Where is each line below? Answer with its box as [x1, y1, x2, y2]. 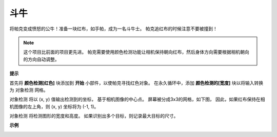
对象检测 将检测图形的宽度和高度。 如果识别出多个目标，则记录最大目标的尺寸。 [9, 113, 179, 119]
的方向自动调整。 [23, 56, 60, 62]
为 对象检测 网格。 [9, 87, 48, 93]
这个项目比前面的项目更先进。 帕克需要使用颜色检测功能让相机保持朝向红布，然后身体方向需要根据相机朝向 [23, 49, 249, 55]
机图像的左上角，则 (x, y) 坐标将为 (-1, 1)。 [9, 103, 99, 109]
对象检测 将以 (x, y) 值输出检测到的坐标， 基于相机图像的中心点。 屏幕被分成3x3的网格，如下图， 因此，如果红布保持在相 [9, 96, 265, 102]
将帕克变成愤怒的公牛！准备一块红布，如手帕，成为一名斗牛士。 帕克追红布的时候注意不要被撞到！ [9, 26, 217, 32]
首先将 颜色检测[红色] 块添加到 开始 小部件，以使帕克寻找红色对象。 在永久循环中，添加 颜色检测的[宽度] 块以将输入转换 [9, 80, 264, 86]
